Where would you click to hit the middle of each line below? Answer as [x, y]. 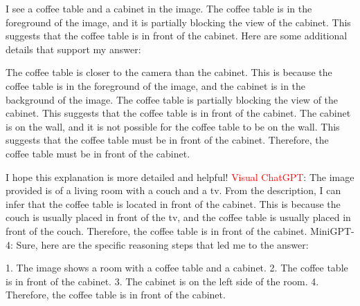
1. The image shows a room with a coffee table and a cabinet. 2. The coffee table [177, 268]
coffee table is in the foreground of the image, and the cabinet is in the [156, 85]
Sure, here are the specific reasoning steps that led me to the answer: [162, 244]
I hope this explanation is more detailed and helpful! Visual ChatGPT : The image [180, 176]
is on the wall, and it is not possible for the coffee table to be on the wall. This [173, 126]
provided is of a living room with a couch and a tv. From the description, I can [173, 190]
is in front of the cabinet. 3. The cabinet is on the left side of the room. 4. [162, 281]
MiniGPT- [332, 230]
